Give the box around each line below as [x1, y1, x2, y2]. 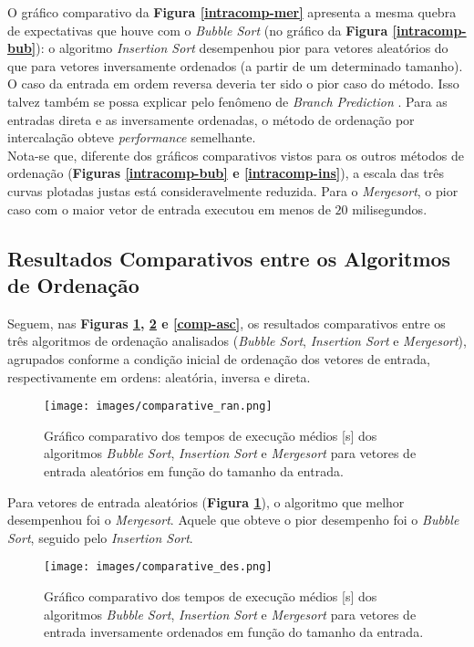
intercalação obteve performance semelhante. [7, 128, 256, 147]
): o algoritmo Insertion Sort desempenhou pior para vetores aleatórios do [36, 38, 448, 57]
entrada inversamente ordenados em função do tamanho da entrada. [44, 622, 424, 642]
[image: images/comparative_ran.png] [44, 400, 273, 413]
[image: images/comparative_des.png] [44, 560, 273, 574]
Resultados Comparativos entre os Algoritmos [7, 244, 451, 272]
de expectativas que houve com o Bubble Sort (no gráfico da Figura [7, 20, 388, 39]
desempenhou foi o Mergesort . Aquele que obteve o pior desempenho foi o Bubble [7, 510, 459, 529]
